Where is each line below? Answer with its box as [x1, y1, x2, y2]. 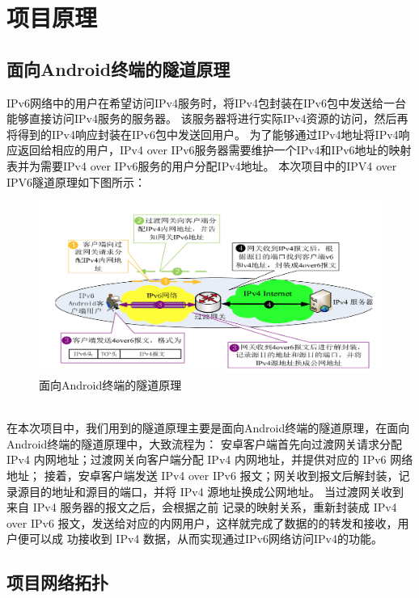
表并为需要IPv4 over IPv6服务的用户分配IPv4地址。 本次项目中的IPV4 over [6, 157, 397, 174]
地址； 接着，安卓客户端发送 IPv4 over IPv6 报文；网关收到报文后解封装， [6, 466, 399, 483]
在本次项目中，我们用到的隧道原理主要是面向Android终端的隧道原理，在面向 [6, 419, 410, 436]
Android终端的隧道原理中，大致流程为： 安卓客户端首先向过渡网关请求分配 [6, 435, 402, 452]
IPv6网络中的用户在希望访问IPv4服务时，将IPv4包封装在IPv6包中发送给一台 [6, 94, 406, 111]
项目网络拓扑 [6, 570, 108, 595]
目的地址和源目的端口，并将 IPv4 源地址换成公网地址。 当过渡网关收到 [28, 482, 404, 499]
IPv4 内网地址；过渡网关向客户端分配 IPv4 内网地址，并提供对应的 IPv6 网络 [6, 451, 413, 468]
